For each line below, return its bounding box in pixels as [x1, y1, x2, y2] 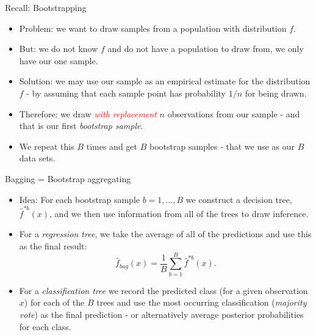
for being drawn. [245, 86, 307, 99]
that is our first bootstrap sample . [19, 119, 143, 132]
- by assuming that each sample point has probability [26, 86, 226, 99]
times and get [86, 139, 138, 152]
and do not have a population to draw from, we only [107, 42, 304, 55]
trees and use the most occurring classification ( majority [96, 296, 307, 309]
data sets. [19, 152, 56, 164]
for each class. [19, 320, 71, 333]
